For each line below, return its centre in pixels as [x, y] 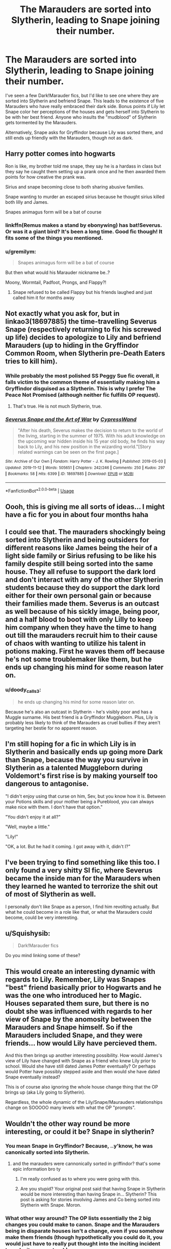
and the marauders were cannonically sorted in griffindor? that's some [87, 1163]
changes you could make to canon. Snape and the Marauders [82, 1225]
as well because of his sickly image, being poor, [82, 612]
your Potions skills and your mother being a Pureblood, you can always [80, 801]
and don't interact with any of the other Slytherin [84, 580]
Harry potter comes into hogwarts [60, 154]
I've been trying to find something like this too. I [82, 863]
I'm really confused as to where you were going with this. [80, 1179]
